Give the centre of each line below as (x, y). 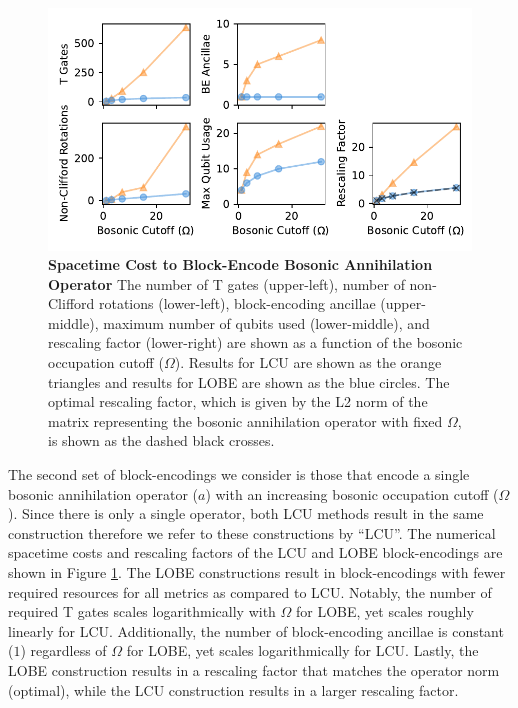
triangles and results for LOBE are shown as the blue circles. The (249, 381)
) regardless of (63, 650)
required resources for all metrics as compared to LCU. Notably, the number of (250, 591)
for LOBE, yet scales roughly (385, 611)
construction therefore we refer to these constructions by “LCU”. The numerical (252, 532)
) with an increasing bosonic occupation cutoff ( (352, 493)
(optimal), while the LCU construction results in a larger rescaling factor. (233, 689)
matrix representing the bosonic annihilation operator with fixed (245, 420)
